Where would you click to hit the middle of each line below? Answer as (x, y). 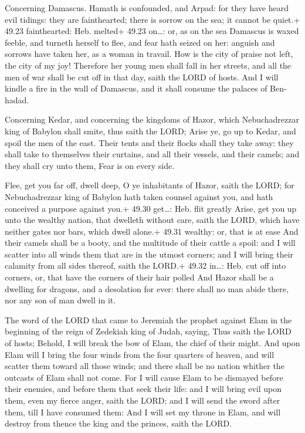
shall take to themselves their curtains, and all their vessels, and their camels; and (152, 154)
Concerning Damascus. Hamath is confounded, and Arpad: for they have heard (147, 8)
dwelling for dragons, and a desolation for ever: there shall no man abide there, (147, 288)
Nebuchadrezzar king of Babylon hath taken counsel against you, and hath (139, 196)
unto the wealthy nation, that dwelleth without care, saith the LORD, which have (152, 220)
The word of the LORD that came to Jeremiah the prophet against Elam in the (148, 319)
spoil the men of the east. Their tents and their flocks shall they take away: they (149, 142)
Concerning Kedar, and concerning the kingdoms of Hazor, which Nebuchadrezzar (152, 119)
